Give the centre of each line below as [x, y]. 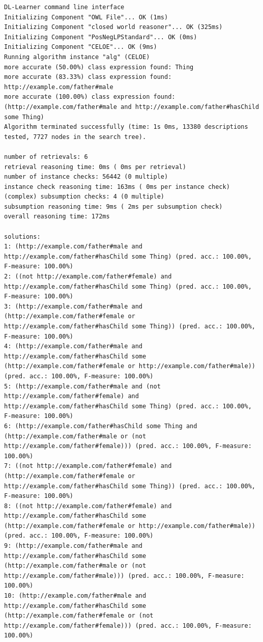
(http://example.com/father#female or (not [79, 616]
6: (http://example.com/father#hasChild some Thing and [101, 426]
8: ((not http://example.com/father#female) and [88, 506]
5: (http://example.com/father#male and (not [82, 386]
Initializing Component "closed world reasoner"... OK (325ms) [113, 27]
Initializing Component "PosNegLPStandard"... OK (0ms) [101, 37]
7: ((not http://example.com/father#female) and [88, 466]
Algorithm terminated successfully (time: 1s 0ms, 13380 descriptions [126, 127]
